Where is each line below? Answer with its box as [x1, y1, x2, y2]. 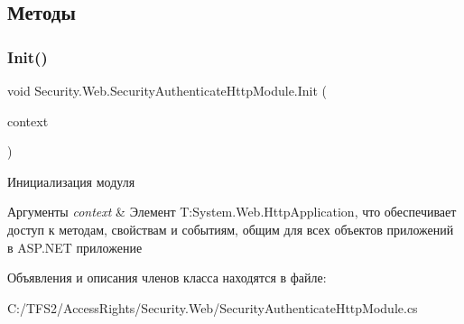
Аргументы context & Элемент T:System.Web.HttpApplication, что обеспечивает [7, 202, 457, 221]
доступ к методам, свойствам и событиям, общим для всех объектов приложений [7, 219, 454, 238]
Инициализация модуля [7, 171, 135, 190]
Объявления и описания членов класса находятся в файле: [7, 268, 327, 287]
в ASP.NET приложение [7, 237, 143, 256]
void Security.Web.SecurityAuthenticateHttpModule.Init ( [7, 81, 328, 99]
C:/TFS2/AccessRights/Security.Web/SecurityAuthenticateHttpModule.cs [7, 298, 418, 317]
